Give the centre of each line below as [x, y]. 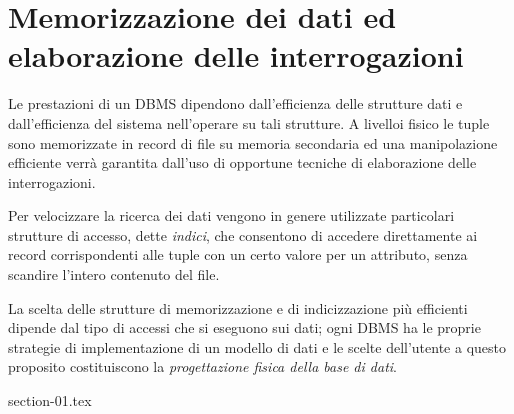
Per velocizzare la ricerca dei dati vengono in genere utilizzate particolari [231, 215]
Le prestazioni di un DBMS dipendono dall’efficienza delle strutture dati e [235, 103]
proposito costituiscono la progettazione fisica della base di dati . [202, 366]
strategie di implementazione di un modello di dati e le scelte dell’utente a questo [257, 346]
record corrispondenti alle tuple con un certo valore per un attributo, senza [238, 254]
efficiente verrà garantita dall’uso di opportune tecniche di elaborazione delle [242, 162]
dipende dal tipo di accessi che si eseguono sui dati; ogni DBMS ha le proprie [244, 327]
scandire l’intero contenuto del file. [114, 274]
